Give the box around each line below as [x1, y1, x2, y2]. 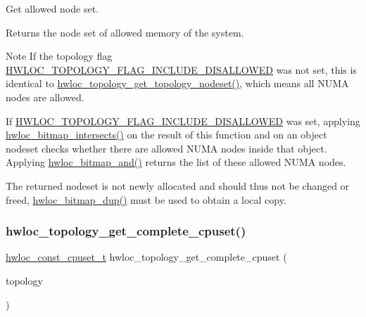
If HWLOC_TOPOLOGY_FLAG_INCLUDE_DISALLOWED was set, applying [6, 113, 360, 128]
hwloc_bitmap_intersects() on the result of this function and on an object [6, 127, 327, 142]
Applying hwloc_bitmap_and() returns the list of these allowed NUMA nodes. [6, 155, 346, 169]
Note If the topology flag [6, 48, 113, 63]
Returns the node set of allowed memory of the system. [6, 25, 244, 39]
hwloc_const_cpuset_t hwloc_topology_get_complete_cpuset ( [6, 250, 287, 264]
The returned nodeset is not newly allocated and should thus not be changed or [6, 178, 350, 193]
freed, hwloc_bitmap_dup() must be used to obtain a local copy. [6, 192, 286, 207]
